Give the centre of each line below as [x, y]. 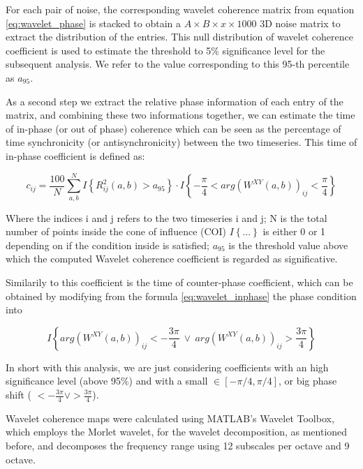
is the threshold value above [288, 245]
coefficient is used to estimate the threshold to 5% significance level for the [165, 50]
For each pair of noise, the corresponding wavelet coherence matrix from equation [180, 9]
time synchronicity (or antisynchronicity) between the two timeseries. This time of [181, 142]
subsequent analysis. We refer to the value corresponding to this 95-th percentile [178, 64]
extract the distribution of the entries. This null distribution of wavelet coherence [179, 37]
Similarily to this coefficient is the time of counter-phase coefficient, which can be [179, 282]
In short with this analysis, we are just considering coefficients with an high [167, 367]
